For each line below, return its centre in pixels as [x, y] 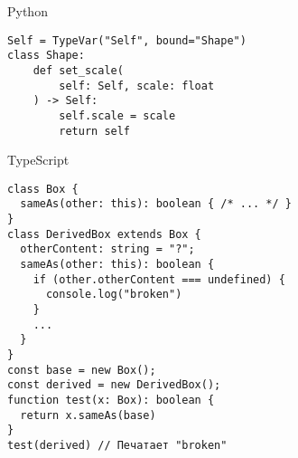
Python [28, 11]
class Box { [43, 189]
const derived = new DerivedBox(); [114, 385]
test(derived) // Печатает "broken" [117, 445]
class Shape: [46, 56]
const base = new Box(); [82, 370]
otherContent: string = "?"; [107, 249]
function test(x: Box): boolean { [111, 400]
